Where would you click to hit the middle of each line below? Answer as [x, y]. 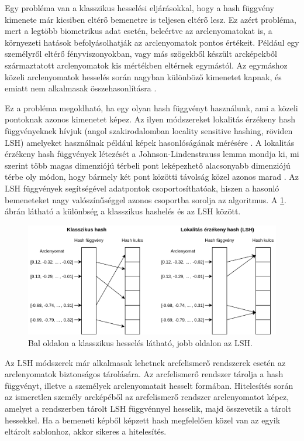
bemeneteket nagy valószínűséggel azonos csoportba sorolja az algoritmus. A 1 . [146, 199]
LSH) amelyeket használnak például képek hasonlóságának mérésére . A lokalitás [150, 142]
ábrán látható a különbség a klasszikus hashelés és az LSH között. [123, 211]
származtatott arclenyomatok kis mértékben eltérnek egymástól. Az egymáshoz [146, 65]
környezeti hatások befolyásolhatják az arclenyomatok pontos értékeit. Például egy [152, 42]
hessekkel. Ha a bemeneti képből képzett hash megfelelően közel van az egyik [143, 420]
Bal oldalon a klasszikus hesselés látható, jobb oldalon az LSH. [140, 343]
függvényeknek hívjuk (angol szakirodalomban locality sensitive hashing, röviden [149, 130]
